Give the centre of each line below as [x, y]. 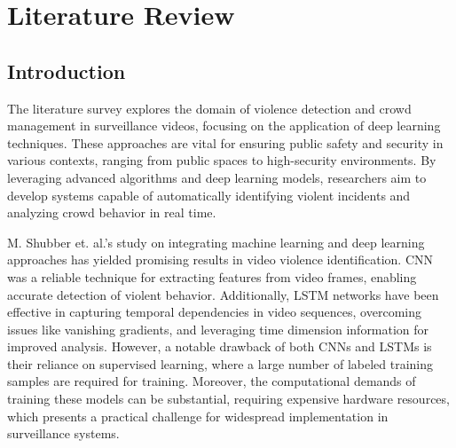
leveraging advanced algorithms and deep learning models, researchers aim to [217, 177]
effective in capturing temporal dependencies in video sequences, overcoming [214, 312]
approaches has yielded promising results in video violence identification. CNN [220, 259]
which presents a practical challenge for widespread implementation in [198, 416]
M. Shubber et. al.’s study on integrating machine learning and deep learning [216, 242]
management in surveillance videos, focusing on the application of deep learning [224, 126]
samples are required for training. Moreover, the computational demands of [212, 381]
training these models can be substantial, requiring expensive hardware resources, [228, 399]
